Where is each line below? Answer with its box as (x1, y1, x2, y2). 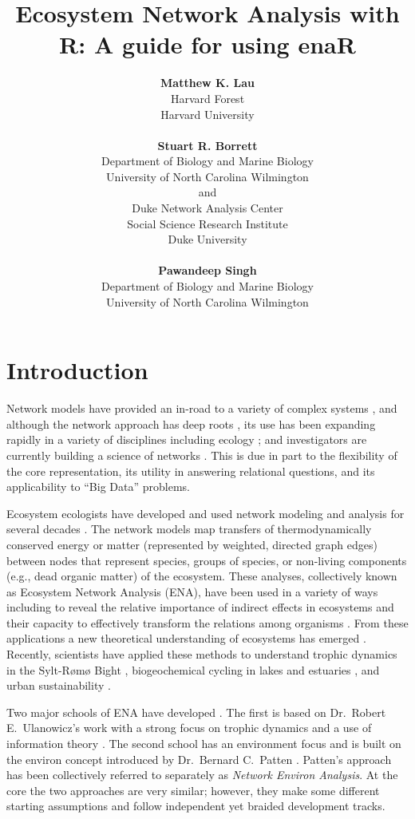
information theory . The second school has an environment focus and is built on (6, 735, 401, 752)
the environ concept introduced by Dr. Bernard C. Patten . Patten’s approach (6, 750, 392, 767)
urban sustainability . (6, 677, 111, 694)
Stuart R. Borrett (157, 136, 258, 153)
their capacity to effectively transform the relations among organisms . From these (6, 614, 409, 631)
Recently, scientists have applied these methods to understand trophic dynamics (6, 646, 397, 663)
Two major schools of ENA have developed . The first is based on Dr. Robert (6, 703, 386, 720)
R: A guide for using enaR (59, 28, 356, 61)
